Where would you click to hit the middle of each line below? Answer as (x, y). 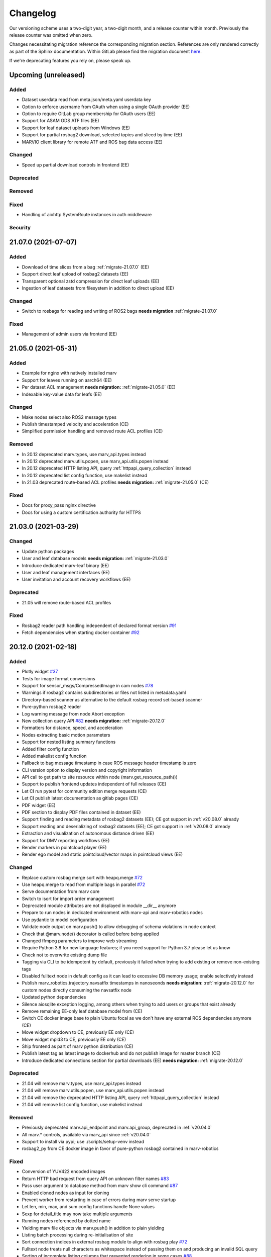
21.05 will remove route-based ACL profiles (66, 602)
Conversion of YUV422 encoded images (63, 1172)
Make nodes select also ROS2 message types (69, 417)
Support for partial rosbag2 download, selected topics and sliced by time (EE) (102, 135)
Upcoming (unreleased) (47, 75)
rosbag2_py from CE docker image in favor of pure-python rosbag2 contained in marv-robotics (120, 1148)
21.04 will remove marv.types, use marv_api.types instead (82, 1083)
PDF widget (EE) (39, 805)
